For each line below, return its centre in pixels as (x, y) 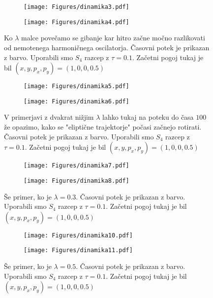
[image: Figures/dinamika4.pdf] (76, 22)
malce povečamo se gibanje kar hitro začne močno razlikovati (113, 38)
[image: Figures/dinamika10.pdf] (78, 235)
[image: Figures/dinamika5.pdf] (76, 86)
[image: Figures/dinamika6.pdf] (76, 101)
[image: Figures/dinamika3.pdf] (76, 7)
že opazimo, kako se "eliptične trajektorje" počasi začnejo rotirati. (103, 127)
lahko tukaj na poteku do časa (148, 117)
